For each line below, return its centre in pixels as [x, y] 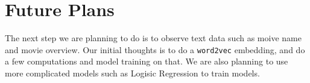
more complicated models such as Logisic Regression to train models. [132, 73]
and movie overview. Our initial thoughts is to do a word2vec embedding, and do [155, 49]
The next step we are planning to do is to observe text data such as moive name [153, 38]
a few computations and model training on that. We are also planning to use [147, 61]
